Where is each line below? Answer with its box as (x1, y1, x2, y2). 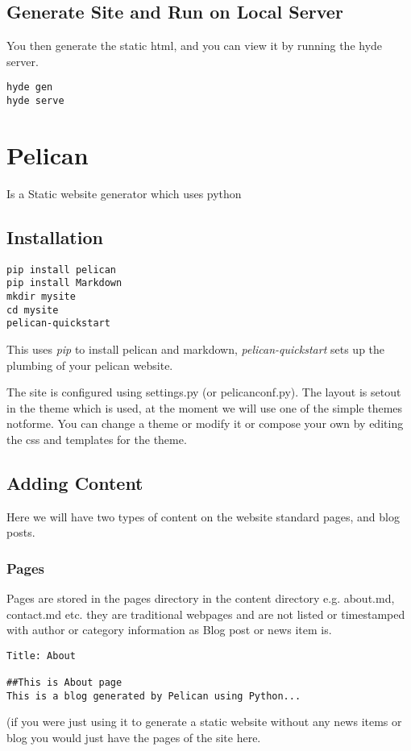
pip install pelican (6, 263, 117, 276)
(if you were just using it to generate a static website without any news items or (6, 713, 402, 730)
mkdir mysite (6, 290, 76, 302)
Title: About (6, 649, 76, 662)
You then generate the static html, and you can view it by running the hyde (6, 37, 383, 54)
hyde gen (6, 81, 53, 93)
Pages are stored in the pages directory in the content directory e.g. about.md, (6, 590, 395, 607)
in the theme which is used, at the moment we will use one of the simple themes (6, 399, 403, 416)
